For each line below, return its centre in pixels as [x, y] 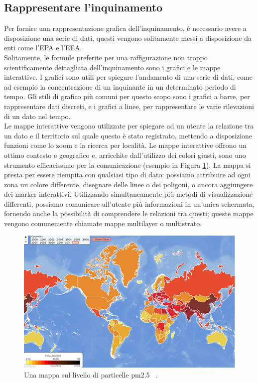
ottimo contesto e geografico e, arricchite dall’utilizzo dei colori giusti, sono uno [125, 155]
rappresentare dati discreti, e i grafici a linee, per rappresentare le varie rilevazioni [129, 106]
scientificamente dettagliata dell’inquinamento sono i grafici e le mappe [112, 67]
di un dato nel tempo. [37, 116]
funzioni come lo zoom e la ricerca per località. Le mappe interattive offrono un [125, 145]
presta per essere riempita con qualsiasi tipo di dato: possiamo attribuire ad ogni [127, 175]
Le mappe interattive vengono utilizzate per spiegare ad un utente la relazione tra [129, 126]
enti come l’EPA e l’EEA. [43, 48]
